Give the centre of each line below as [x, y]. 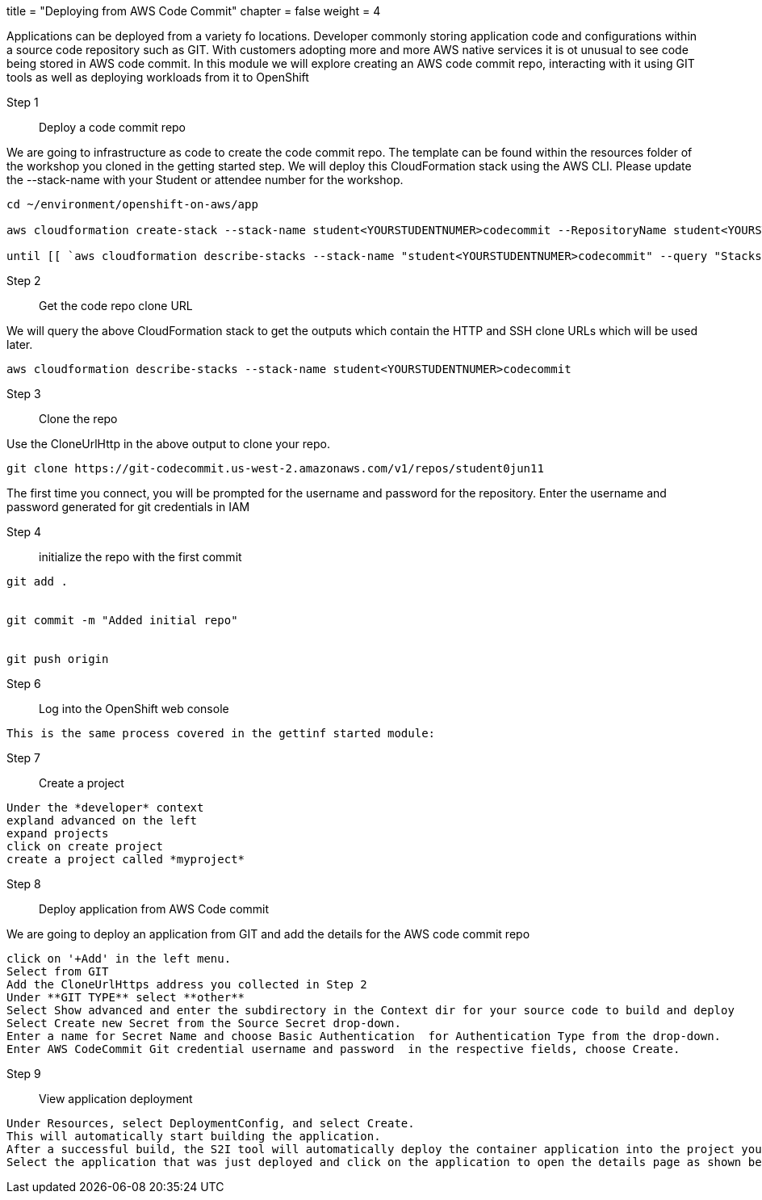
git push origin [58, 659]
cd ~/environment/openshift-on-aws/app [132, 204]
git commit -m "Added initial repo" [122, 620]
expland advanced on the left [102, 820]
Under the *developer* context [105, 808]
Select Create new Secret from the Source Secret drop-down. [204, 1023]
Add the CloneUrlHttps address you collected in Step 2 [187, 984]
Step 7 [24, 758]
